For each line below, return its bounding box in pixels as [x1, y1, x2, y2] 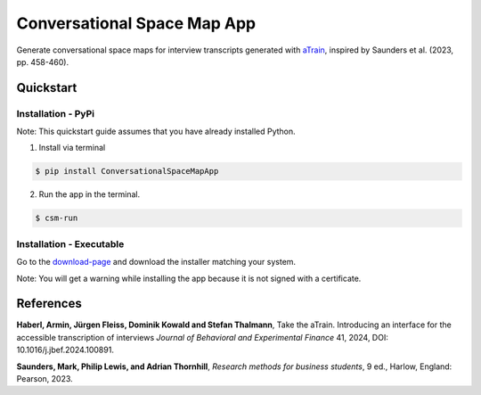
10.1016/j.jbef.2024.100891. [16, 344, 115, 356]
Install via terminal [38, 143, 106, 153]
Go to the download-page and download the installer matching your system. [16, 257, 297, 267]
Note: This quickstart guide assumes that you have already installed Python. [16, 126, 296, 137]
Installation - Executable [16, 237, 125, 250]
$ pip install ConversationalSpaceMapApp [35, 166, 219, 177]
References [16, 296, 82, 311]
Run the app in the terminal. [38, 189, 141, 200]
